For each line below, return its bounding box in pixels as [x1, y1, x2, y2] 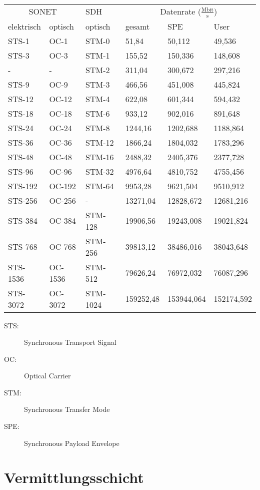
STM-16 [85, 151, 114, 163]
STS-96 [8, 165, 33, 177]
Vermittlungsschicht [4, 467, 144, 487]
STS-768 [8, 241, 37, 253]
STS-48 [8, 151, 33, 163]
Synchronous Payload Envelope [24, 437, 119, 448]
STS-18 [8, 107, 33, 119]
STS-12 [8, 93, 33, 105]
